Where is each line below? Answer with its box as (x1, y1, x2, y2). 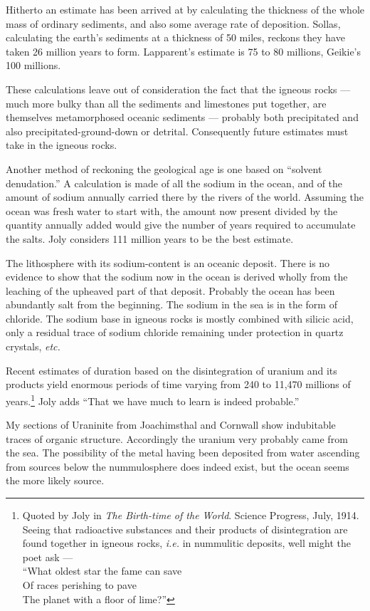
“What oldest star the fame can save (22, 563, 182, 578)
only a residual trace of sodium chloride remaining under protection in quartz (6, 325, 344, 340)
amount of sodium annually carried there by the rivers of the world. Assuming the (6, 189, 364, 204)
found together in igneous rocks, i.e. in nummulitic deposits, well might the (22, 536, 351, 550)
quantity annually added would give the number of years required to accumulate (6, 217, 356, 232)
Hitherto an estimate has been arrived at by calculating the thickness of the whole (6, 2, 365, 16)
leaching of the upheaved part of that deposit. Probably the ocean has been (6, 283, 335, 298)
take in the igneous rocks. (6, 137, 117, 152)
